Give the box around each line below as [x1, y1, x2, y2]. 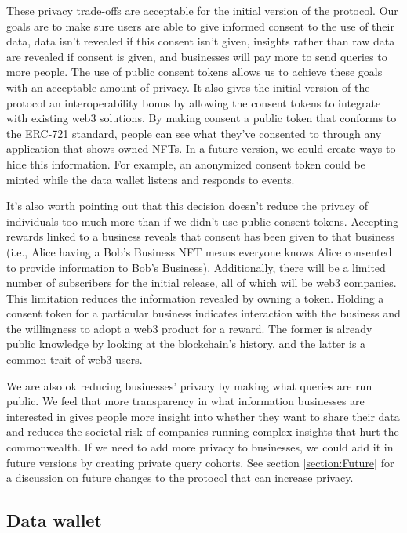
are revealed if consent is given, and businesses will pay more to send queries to [6, 48, 387, 64]
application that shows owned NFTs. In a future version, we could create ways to [6, 140, 396, 157]
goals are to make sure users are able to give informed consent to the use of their [6, 17, 394, 34]
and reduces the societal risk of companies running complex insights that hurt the [6, 423, 399, 440]
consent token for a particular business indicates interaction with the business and [6, 305, 401, 321]
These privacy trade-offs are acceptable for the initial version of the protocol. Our [6, 2, 398, 18]
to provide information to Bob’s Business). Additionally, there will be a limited [6, 259, 386, 275]
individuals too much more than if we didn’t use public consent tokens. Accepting [6, 212, 399, 229]
